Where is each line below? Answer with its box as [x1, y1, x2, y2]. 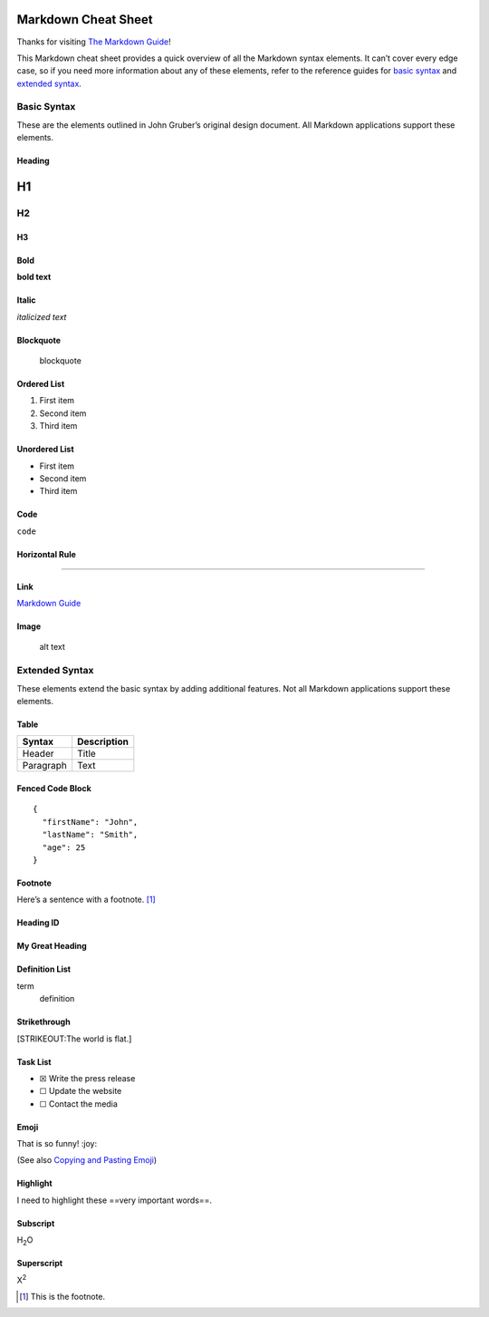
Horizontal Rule [16, 548, 77, 559]
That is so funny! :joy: [16, 1138, 98, 1149]
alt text [39, 642, 65, 653]
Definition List [16, 964, 72, 974]
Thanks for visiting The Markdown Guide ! [16, 36, 171, 47]
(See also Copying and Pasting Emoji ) [16, 1155, 158, 1166]
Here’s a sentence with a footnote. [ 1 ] [16, 894, 156, 905]
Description [77, 735, 129, 748]
